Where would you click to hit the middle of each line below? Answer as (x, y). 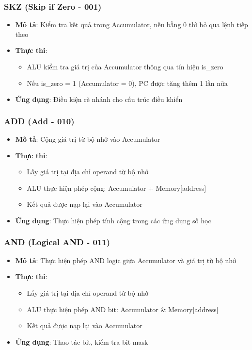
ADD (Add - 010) (39, 121)
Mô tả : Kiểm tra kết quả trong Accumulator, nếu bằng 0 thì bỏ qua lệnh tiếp (132, 25)
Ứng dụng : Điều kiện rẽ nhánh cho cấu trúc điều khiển (99, 99)
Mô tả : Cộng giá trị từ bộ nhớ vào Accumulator (88, 139)
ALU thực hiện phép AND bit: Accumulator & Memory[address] (123, 309)
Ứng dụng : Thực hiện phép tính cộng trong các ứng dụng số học (113, 220)
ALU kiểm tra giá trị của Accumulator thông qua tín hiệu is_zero (125, 67)
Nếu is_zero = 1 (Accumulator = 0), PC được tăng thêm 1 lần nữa (127, 83)
